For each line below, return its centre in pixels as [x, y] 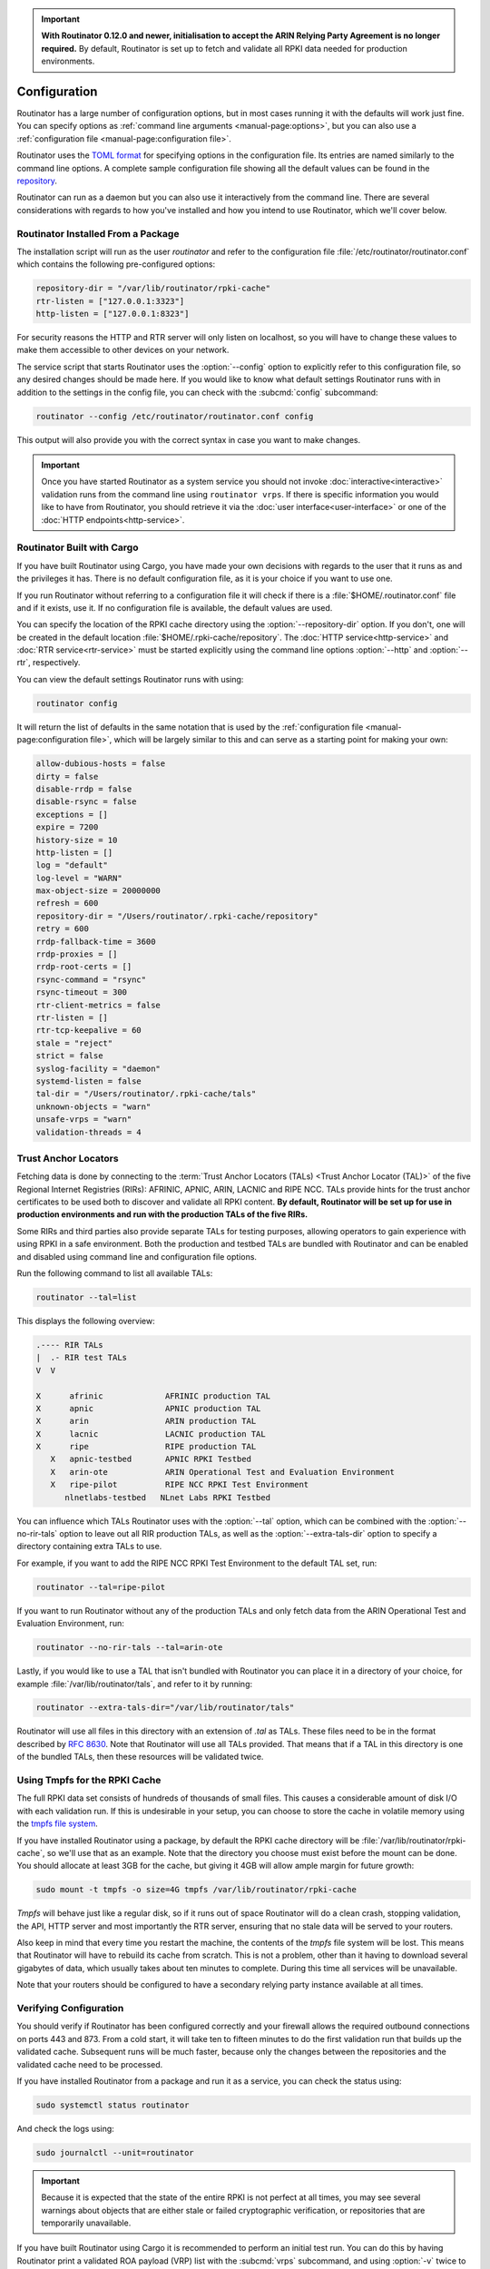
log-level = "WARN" [79, 878]
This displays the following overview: [86, 1321]
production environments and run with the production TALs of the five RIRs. [162, 1214]
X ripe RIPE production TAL [146, 1447]
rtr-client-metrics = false [98, 1005]
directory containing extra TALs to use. [89, 1547]
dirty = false [67, 776]
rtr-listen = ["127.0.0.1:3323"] [110, 301]
